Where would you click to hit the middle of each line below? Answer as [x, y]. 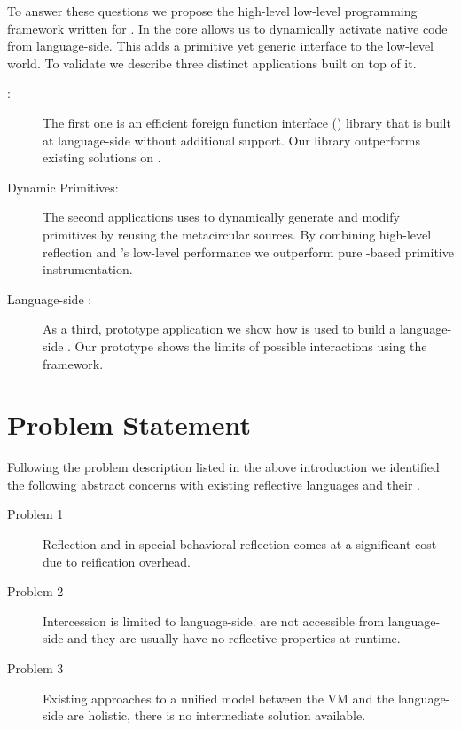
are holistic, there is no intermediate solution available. [217, 715]
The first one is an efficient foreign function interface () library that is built [247, 122]
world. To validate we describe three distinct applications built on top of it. [212, 63]
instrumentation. [88, 269]
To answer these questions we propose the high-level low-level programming [212, 11]
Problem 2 [35, 591]
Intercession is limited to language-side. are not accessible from [214, 620]
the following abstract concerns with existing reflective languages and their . [214, 484]
